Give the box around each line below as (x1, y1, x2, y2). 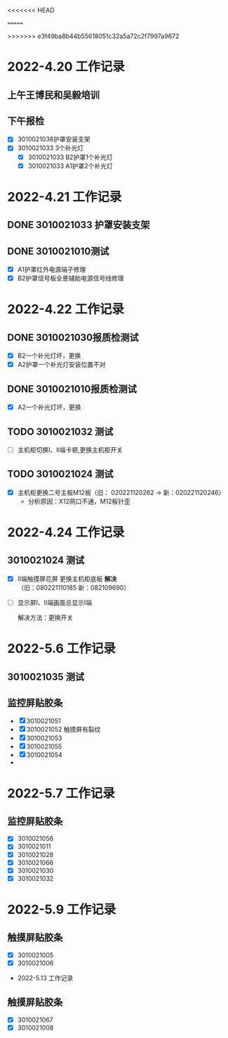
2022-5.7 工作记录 (7, 785, 116, 801)
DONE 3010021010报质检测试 (7, 383, 137, 395)
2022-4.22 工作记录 (7, 301, 125, 318)
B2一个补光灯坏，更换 (17, 351, 81, 360)
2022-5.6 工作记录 (7, 641, 116, 657)
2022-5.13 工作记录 (17, 973, 74, 982)
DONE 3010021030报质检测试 (7, 331, 139, 344)
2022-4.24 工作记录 (7, 525, 125, 541)
